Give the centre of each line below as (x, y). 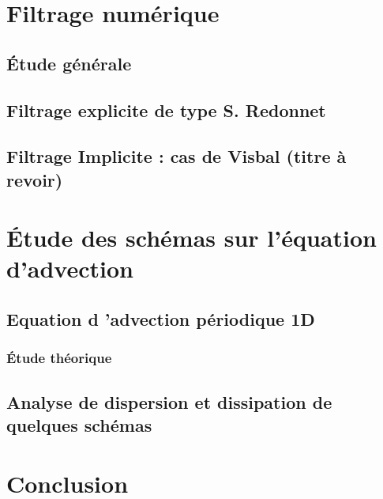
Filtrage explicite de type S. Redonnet (166, 110)
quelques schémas (79, 425)
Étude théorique (59, 358)
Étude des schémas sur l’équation (191, 238)
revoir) (35, 179)
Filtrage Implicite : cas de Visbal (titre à (176, 156)
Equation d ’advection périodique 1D (161, 319)
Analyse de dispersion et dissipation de (169, 401)
